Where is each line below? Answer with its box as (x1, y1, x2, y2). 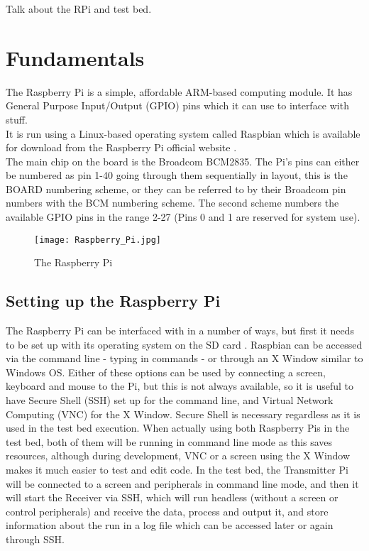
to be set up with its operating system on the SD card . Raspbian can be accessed (6, 337, 363, 351)
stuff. (6, 111, 28, 126)
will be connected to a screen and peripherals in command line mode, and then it (6, 476, 359, 491)
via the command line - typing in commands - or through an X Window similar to (6, 351, 363, 366)
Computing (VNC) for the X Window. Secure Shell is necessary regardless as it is (6, 406, 360, 421)
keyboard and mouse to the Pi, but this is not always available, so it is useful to (6, 378, 353, 393)
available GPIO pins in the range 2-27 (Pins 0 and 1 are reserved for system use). (6, 209, 360, 224)
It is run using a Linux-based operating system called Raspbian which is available (6, 126, 360, 141)
